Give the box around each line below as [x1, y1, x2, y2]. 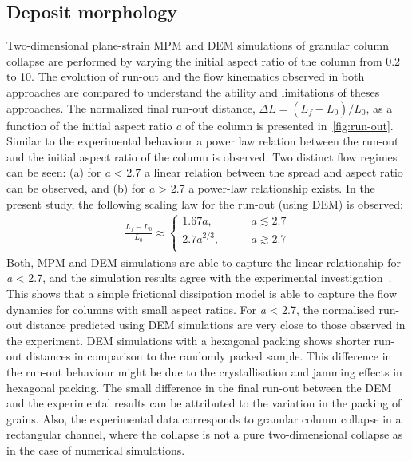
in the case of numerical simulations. [6, 441, 185, 458]
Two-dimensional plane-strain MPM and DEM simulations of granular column [6, 37, 390, 54]
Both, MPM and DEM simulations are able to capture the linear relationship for [6, 253, 401, 270]
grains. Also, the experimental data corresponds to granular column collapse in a [6, 410, 402, 427]
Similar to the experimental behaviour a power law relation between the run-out [6, 133, 399, 149]
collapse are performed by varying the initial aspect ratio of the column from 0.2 [6, 52, 401, 69]
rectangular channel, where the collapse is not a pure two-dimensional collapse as [6, 426, 403, 443]
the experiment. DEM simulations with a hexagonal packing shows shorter [6, 332, 370, 348]
